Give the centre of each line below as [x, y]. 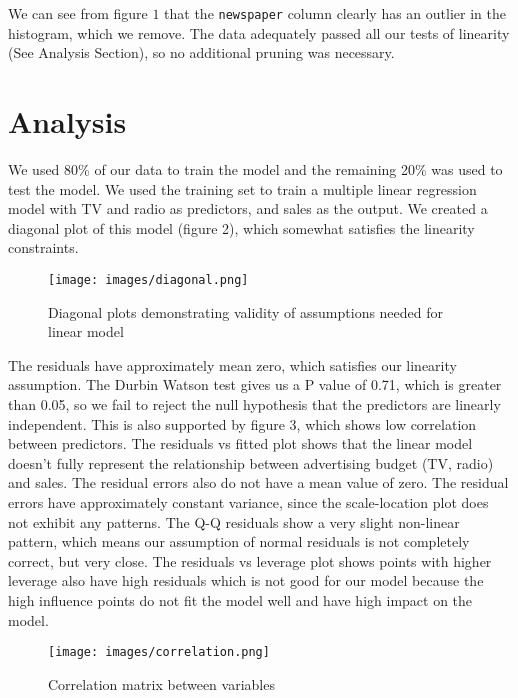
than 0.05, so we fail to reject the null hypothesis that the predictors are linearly [254, 403]
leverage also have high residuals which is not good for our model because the [246, 580]
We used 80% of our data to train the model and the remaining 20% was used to [255, 168]
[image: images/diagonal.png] [148, 279]
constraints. [43, 247]
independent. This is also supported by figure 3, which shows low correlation [242, 423]
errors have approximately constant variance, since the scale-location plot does [248, 501]
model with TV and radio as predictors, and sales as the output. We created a [248, 208]
